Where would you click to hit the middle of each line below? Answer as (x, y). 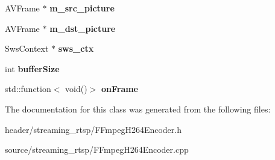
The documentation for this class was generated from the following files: (138, 109)
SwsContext (27, 48)
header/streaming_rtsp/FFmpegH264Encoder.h (93, 129)
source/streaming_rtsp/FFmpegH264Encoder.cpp (97, 149)
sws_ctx (76, 48)
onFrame (119, 89)
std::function (28, 89)
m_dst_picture (83, 28)
